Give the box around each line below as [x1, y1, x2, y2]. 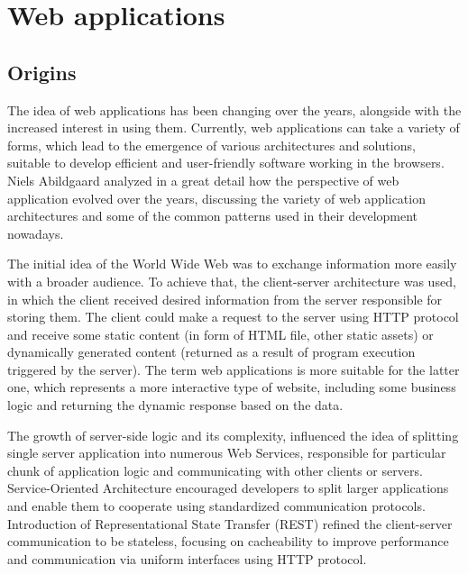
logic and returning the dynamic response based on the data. [7, 396, 344, 415]
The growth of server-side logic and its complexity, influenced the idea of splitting [7, 425, 459, 444]
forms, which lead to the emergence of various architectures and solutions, [7, 135, 416, 154]
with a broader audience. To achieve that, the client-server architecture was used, [7, 271, 456, 290]
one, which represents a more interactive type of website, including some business [7, 378, 456, 396]
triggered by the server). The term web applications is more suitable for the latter [7, 360, 460, 378]
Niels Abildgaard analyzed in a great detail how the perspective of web [7, 170, 399, 189]
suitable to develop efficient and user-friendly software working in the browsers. [7, 153, 445, 172]
